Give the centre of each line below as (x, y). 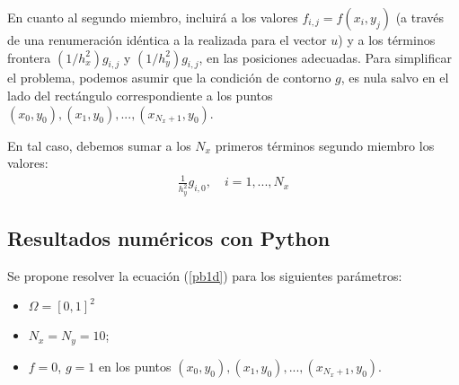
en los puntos (135, 366)
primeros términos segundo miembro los (325, 145)
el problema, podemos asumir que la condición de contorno (169, 78)
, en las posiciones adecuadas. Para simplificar (325, 57)
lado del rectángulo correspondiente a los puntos (140, 95)
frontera (29, 57)
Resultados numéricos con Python (169, 237)
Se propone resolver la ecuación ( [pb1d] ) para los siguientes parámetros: (205, 275)
